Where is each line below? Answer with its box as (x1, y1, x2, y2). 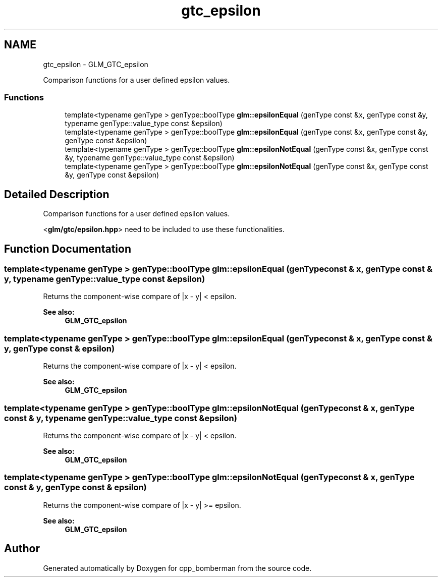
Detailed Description (4, 188, 109, 201)
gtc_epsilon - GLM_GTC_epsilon (43, 60, 148, 69)
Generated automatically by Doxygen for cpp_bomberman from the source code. (43, 563, 312, 572)
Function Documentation (4, 242, 131, 255)
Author (4, 542, 40, 555)
